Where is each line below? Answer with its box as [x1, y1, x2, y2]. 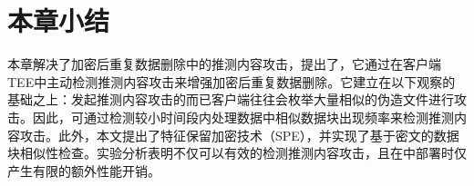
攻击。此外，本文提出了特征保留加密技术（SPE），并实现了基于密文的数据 [19, 125, 459, 144]
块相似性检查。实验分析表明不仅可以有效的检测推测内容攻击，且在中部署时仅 [7, 143, 467, 162]
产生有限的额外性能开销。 [7, 161, 160, 180]
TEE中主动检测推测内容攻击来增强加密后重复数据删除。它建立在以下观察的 [7, 72, 456, 91]
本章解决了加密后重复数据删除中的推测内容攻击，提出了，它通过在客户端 [7, 54, 441, 73]
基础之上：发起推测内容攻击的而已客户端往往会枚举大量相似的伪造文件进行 [7, 90, 454, 109]
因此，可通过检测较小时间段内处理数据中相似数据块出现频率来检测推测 [32, 107, 454, 126]
